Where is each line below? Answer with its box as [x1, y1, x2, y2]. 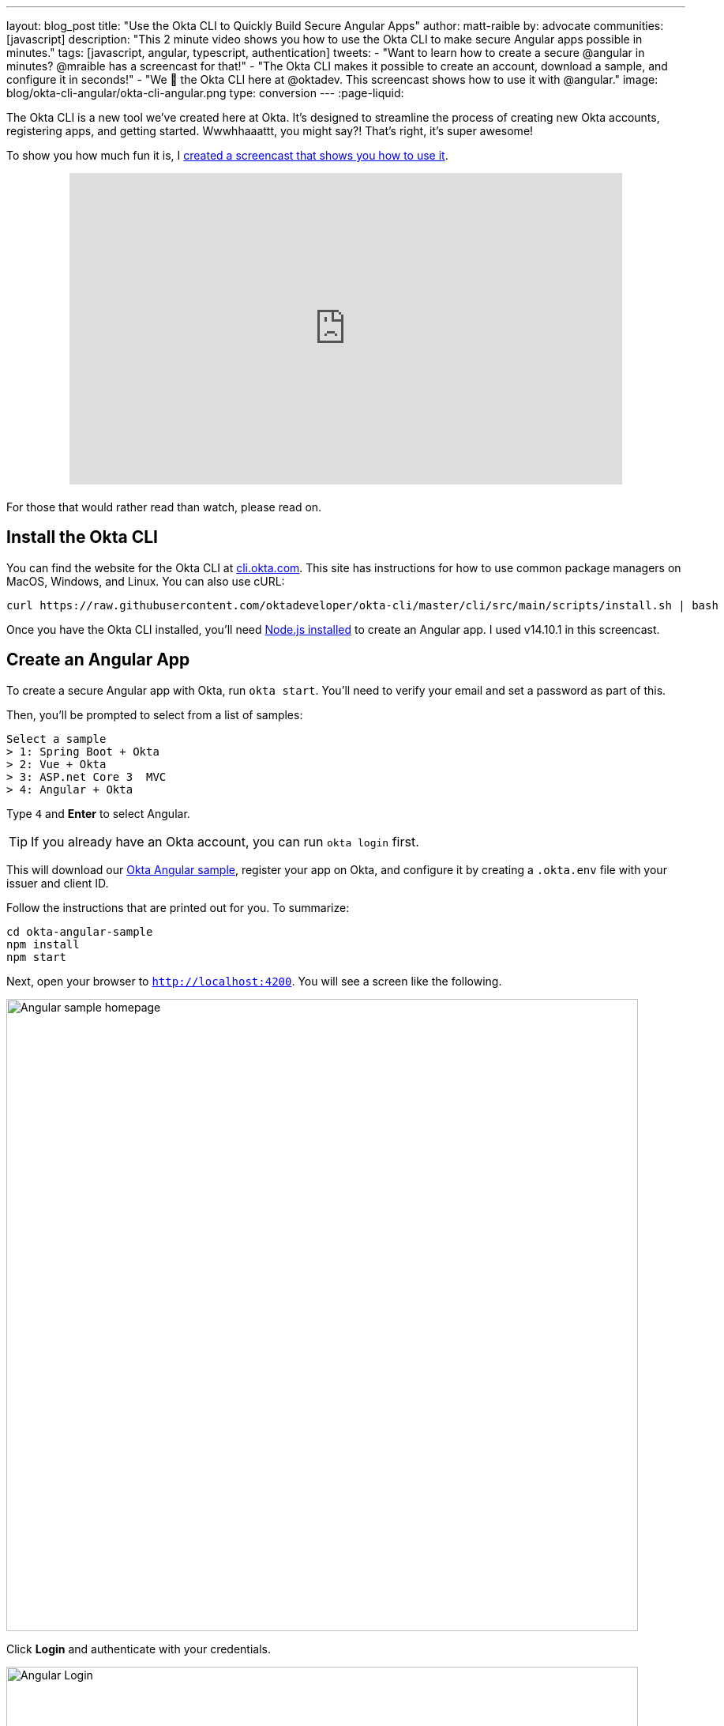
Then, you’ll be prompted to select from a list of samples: [6, 707, 303, 722]
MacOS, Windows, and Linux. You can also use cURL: [6, 574, 285, 588]
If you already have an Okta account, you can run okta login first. [31, 833, 419, 850]
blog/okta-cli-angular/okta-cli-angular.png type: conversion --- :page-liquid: [6, 86, 404, 100]
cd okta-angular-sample [6, 925, 153, 938]
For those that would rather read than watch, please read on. [6, 500, 322, 514]
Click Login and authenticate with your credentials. [6, 1641, 271, 1656]
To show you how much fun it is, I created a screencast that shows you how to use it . [6, 149, 448, 162]
